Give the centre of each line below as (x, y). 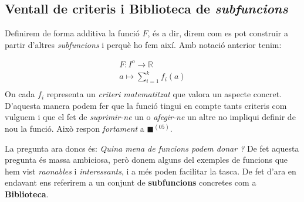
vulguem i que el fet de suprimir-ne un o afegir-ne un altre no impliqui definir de (150, 117)
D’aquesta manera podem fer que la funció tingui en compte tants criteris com (146, 105)
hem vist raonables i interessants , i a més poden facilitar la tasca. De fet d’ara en (151, 171)
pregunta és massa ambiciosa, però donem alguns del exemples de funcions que (146, 160)
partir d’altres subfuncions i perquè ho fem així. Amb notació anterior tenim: (143, 44)
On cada (20, 94)
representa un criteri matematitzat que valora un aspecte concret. (164, 94)
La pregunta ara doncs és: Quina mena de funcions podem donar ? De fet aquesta (152, 148)
